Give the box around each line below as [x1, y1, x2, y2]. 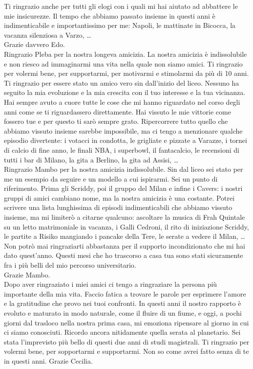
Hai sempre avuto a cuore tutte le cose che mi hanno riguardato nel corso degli [4, 96, 240, 107]
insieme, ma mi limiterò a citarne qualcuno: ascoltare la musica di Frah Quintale [4, 212, 245, 222]
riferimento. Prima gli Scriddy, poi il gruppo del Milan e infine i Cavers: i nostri [4, 183, 243, 193]
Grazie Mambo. [4, 269, 50, 279]
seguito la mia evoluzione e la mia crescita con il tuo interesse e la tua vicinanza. [4, 87, 246, 97]
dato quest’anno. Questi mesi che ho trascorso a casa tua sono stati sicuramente [4, 250, 243, 260]
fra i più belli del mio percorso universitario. [4, 260, 136, 270]
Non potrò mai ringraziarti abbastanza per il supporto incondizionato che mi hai [4, 240, 245, 251]
